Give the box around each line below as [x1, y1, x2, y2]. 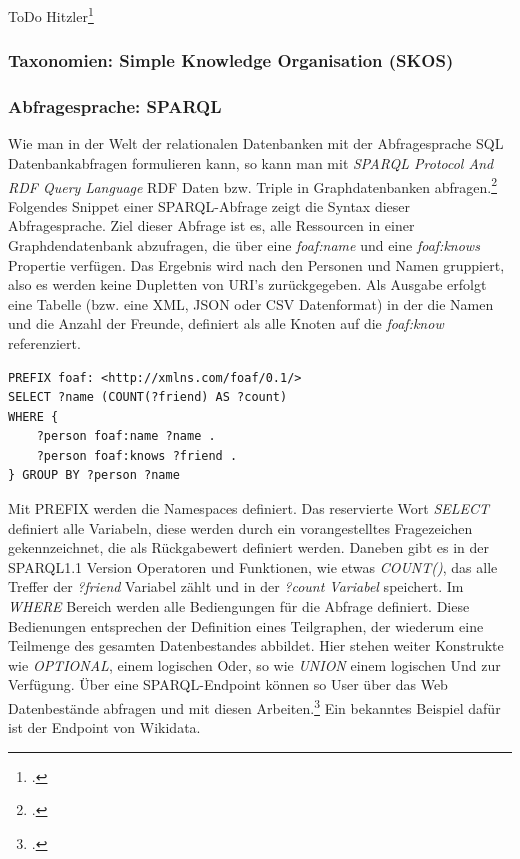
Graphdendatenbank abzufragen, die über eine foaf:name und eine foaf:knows [8, 234, 480, 255]
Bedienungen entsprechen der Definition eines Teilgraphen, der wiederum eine [8, 615, 484, 636]
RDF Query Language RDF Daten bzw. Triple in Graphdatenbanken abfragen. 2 [8, 173, 497, 197]
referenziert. [8, 332, 81, 353]
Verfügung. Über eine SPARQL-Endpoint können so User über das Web [8, 674, 448, 695]
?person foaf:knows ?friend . [36, 448, 238, 463]
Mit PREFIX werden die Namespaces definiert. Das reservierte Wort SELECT [8, 498, 490, 519]
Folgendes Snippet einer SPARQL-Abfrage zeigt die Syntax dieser [8, 195, 411, 216]
